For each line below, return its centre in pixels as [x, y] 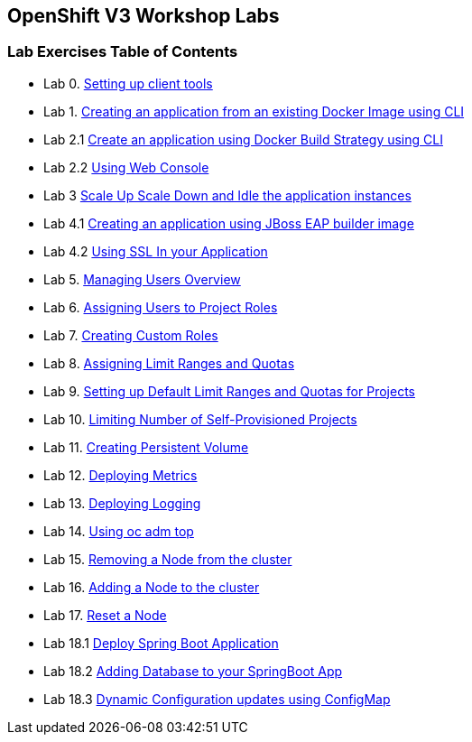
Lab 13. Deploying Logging [122, 503]
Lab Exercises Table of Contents [123, 52]
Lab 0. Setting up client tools [128, 83]
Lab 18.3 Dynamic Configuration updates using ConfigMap [217, 699]
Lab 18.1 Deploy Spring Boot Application [161, 643]
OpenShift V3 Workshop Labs [143, 16]
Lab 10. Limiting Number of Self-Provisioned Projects [200, 419]
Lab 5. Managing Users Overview [142, 279]
